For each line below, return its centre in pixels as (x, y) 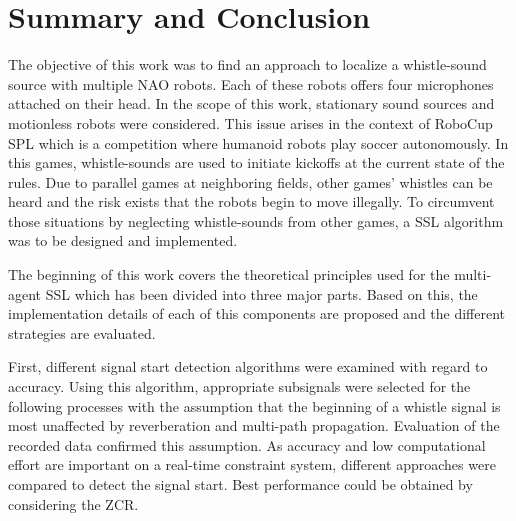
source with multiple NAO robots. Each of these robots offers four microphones (251, 83)
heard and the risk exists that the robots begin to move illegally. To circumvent (251, 201)
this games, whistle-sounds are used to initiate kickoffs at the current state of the (256, 162)
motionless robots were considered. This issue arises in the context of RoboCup (250, 122)
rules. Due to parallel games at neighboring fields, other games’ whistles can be (250, 181)
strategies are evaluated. (82, 332)
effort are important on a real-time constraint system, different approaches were (252, 464)
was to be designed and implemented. (123, 240)
